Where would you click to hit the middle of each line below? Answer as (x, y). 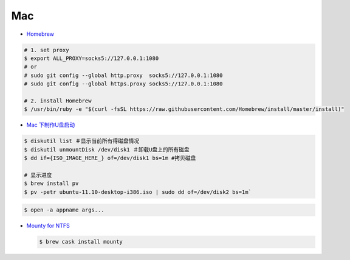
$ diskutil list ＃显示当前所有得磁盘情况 (82, 141)
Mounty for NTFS (48, 226)
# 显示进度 (38, 175)
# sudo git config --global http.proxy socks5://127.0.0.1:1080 (123, 75)
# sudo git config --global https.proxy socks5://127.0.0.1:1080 (123, 84)
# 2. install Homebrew (58, 101)
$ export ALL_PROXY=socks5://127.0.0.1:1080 (91, 58)
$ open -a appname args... (64, 210)
